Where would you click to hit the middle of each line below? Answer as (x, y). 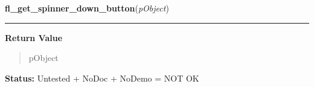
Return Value (34, 37)
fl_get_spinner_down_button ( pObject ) (87, 8)
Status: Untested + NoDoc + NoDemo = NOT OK (102, 78)
